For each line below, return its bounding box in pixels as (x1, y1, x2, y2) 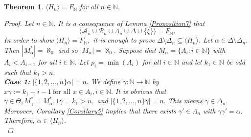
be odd (226, 56, 245, 67)
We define (91, 76, 120, 87)
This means (168, 95, 203, 106)
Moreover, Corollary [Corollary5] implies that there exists (4, 105, 176, 115)
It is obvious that (115, 86, 166, 96)
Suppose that (118, 45, 156, 55)
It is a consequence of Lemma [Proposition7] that (58, 18, 205, 28)
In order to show (4, 35, 54, 45)
